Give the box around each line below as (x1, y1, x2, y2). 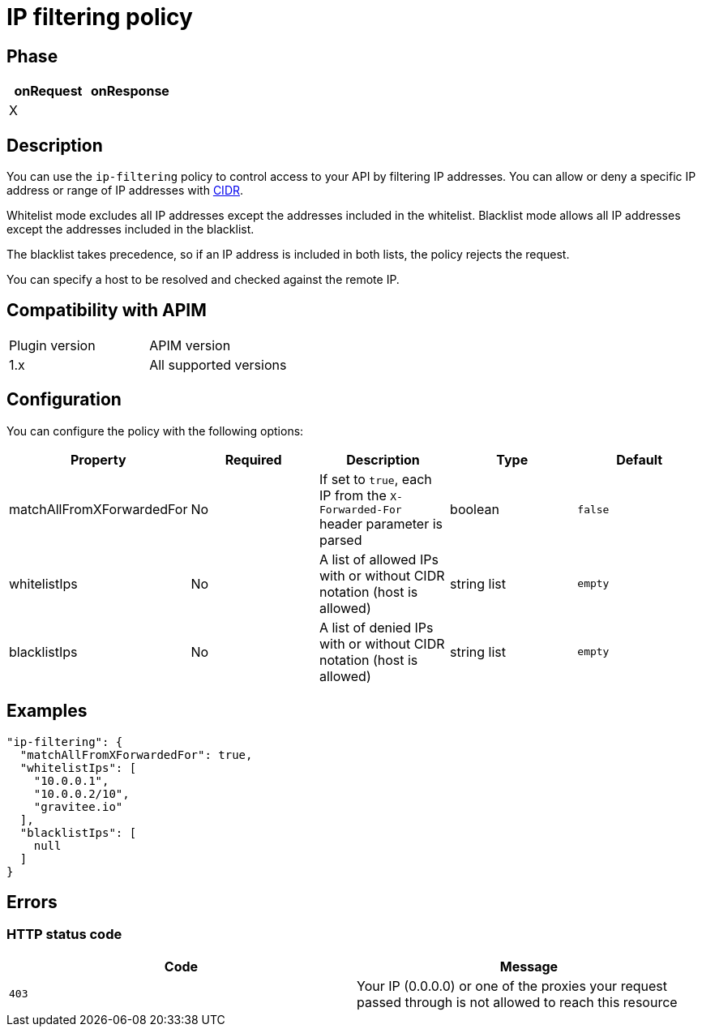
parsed (319, 531, 362, 548)
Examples (6, 701, 88, 722)
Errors (6, 891, 58, 912)
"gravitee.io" (33, 799, 123, 813)
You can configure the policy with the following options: (6, 423, 304, 438)
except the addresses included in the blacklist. (6, 222, 255, 237)
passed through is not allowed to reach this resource (357, 993, 678, 1010)
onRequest (14, 83, 83, 100)
